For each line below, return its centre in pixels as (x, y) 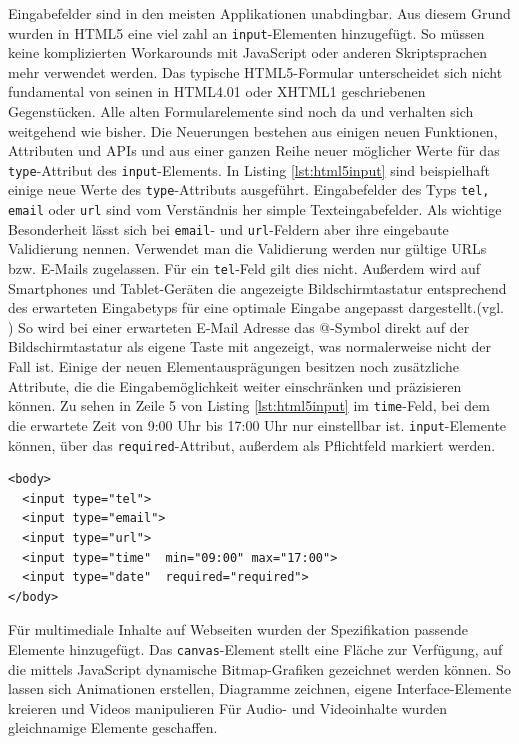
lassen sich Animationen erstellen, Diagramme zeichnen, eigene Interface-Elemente (260, 688)
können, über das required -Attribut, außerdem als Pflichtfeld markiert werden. (252, 444)
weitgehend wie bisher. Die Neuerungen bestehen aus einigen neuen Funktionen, (253, 130)
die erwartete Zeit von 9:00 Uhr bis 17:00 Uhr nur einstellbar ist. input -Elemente (257, 424)
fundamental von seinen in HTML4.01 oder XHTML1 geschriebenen (217, 91)
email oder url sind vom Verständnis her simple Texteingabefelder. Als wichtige (255, 209)
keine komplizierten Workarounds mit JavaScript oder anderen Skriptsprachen (248, 52)
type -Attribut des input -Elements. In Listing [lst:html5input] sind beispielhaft (249, 169)
